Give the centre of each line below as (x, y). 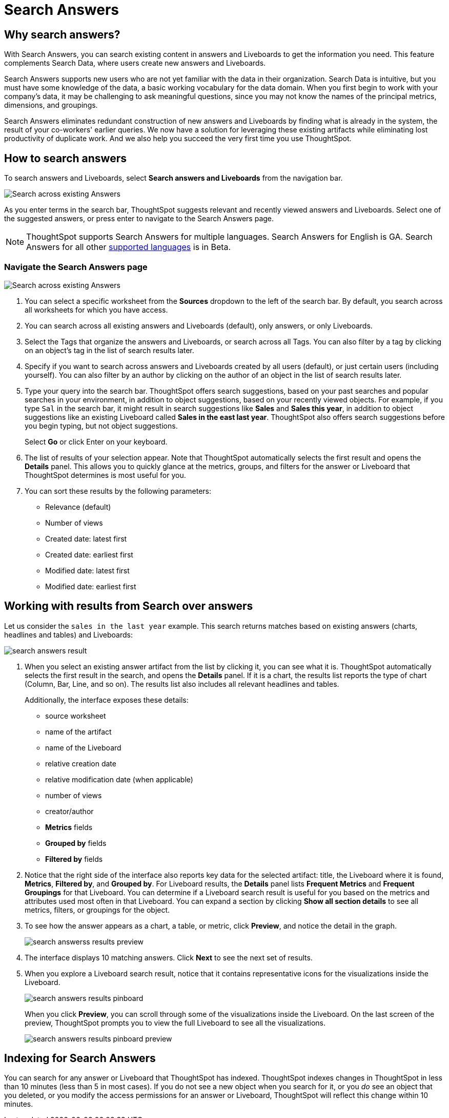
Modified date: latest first (87, 570)
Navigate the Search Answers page (76, 267)
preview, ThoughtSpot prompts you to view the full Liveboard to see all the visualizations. (175, 1023)
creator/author (69, 811)
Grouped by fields (76, 843)
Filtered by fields (74, 859)
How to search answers (65, 158)
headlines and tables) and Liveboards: (68, 634)
